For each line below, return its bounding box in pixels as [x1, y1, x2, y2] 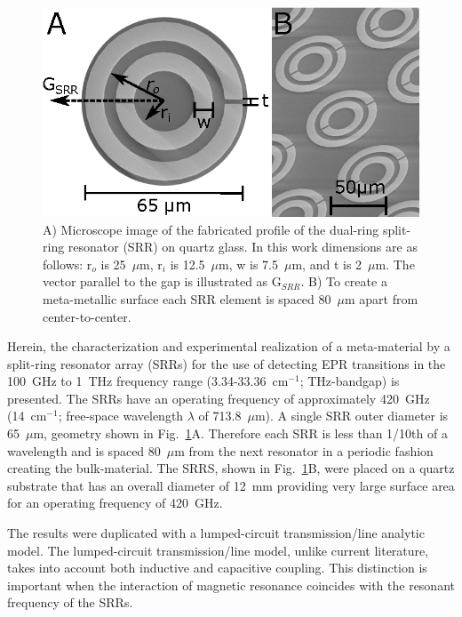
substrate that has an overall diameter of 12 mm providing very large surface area [7, 476, 455, 494]
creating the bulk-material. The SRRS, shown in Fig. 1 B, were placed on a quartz [7, 459, 455, 477]
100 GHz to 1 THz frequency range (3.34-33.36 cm [7, 372, 289, 390]
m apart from [344, 289, 418, 308]
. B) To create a [300, 272, 387, 291]
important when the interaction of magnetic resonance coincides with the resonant [7, 575, 455, 594]
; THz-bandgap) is [299, 372, 400, 390]
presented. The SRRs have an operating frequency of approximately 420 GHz [7, 389, 430, 407]
